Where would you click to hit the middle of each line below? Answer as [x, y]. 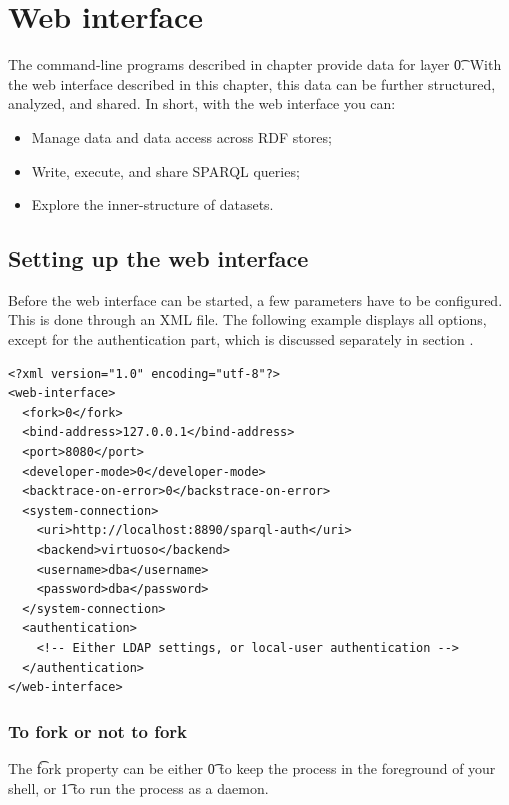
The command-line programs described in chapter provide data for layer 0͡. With [255, 64]
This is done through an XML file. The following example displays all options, [247, 319]
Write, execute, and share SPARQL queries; [165, 170]
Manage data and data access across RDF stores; [181, 136]
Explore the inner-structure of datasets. [152, 204]
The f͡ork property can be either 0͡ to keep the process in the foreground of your [252, 767]
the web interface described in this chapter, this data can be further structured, [252, 83]
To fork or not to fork [97, 730]
